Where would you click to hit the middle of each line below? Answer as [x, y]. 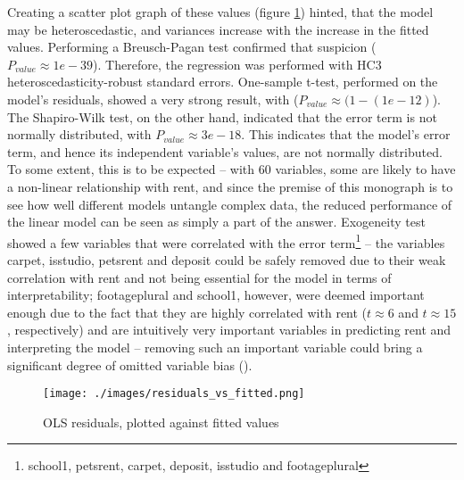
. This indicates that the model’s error [346, 134]
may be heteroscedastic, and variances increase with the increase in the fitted [218, 29]
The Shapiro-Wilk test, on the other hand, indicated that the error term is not [222, 116]
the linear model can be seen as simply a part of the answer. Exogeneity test [216, 222]
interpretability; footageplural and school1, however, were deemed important [216, 295]
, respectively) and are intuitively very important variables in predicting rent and [229, 330]
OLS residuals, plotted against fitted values [161, 422]
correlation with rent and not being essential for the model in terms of [199, 277]
